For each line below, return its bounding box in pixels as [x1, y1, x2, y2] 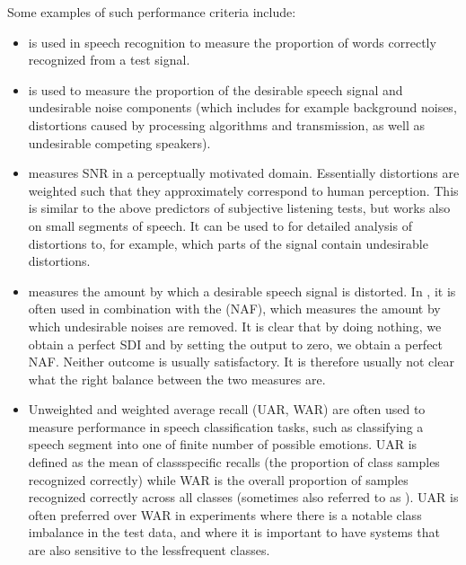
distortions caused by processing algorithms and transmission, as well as [28, 115, 426, 134]
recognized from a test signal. [28, 50, 190, 69]
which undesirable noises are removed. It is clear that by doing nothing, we [28, 316, 442, 335]
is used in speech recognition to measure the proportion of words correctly [28, 32, 436, 51]
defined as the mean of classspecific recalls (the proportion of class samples [28, 453, 440, 472]
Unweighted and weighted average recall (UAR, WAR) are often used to [28, 400, 426, 419]
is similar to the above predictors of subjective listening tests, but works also [28, 199, 451, 217]
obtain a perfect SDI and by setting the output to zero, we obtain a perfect [28, 334, 444, 353]
